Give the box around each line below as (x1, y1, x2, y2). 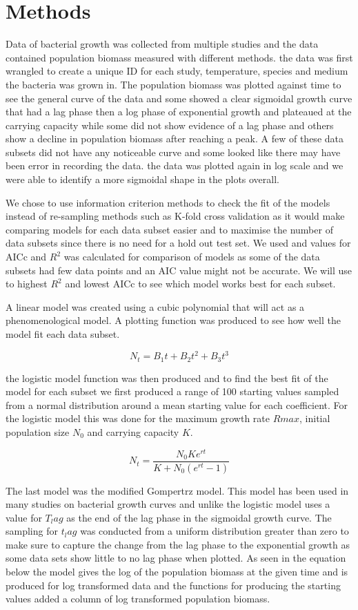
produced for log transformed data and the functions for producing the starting (6, 578, 341, 592)
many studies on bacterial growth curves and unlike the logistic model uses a (6, 497, 330, 511)
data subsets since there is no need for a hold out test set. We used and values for (6, 236, 351, 250)
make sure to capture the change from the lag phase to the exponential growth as (6, 537, 350, 551)
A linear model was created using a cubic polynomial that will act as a (6, 299, 305, 314)
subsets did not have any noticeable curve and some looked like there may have (6, 144, 341, 159)
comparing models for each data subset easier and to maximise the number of (6, 222, 333, 236)
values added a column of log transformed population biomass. (6, 591, 270, 606)
